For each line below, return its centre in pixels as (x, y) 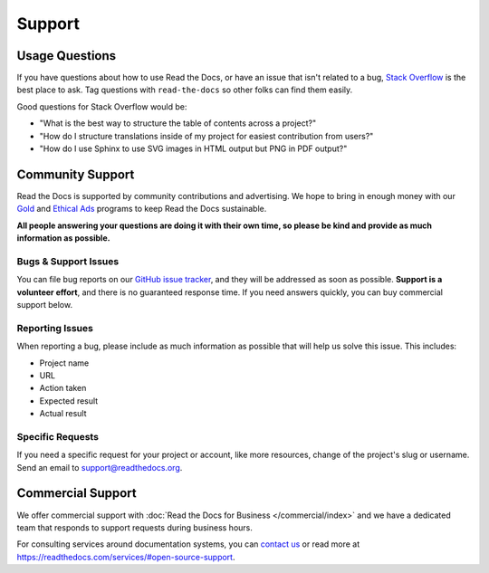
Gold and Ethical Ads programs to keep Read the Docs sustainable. (142, 209)
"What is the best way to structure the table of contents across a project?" (178, 123)
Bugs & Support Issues (68, 261)
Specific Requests (58, 436)
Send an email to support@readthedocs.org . (100, 467)
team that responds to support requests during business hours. (135, 527)
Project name (64, 363)
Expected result (69, 401)
